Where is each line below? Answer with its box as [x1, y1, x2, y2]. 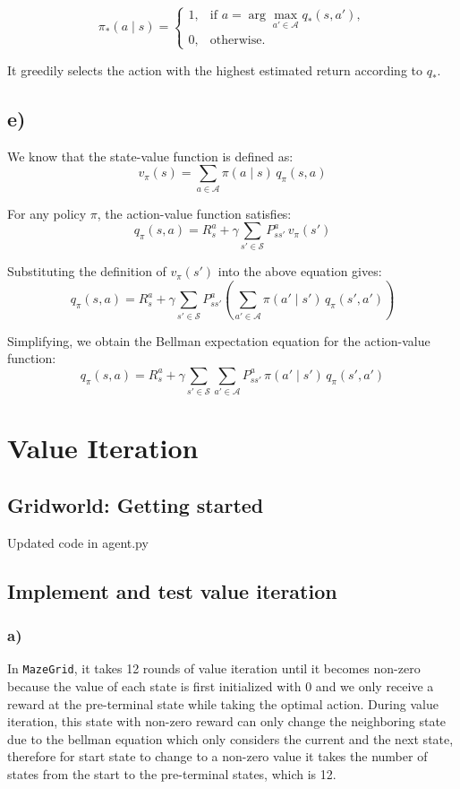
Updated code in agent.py [7, 533, 149, 551]
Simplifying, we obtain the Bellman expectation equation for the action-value [7, 331, 430, 350]
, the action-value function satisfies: [97, 204, 292, 222]
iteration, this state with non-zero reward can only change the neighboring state [7, 712, 447, 731]
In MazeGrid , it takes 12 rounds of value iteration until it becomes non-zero [7, 659, 421, 678]
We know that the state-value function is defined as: [7, 146, 294, 165]
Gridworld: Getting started [7, 491, 264, 519]
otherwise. [209, 33, 266, 47]
